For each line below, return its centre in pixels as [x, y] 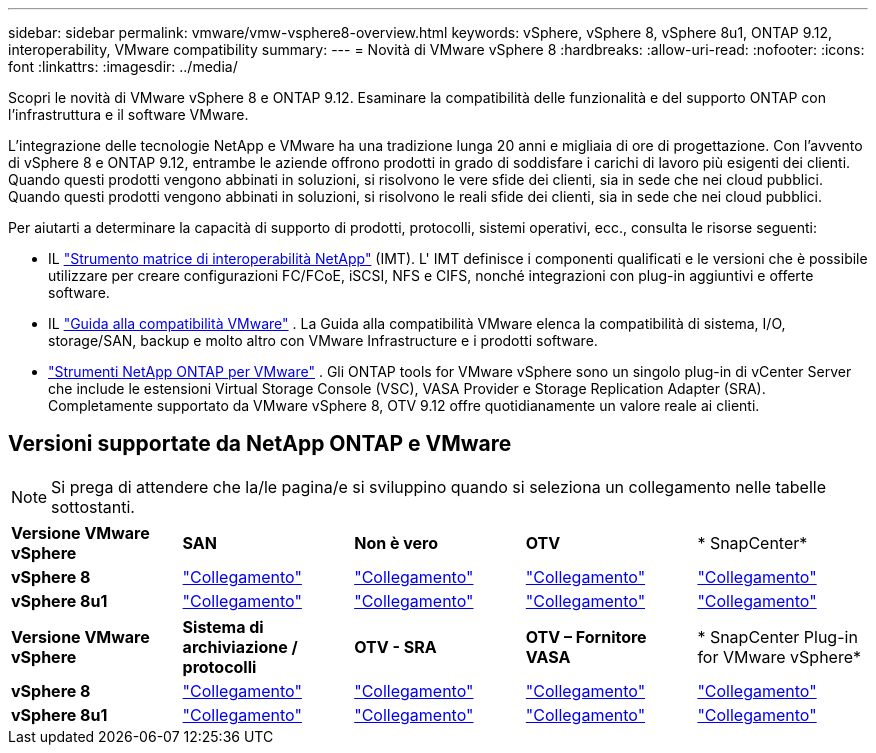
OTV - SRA [395, 646]
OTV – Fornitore [586, 636]
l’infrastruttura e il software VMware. [128, 114]
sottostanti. [93, 506]
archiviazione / [240, 646]
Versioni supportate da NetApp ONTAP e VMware [260, 444]
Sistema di [223, 626]
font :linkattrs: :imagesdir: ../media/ [123, 66]
